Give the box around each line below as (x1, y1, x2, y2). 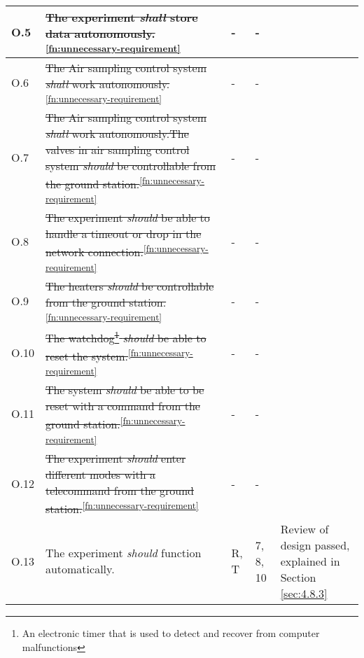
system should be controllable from (45, 157, 216, 174)
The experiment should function (45, 545, 202, 561)
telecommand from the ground (45, 482, 195, 498)
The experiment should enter (45, 449, 186, 466)
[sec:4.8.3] (280, 584, 328, 601)
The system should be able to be (45, 381, 204, 398)
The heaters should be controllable (45, 277, 214, 294)
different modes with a (45, 465, 155, 482)
